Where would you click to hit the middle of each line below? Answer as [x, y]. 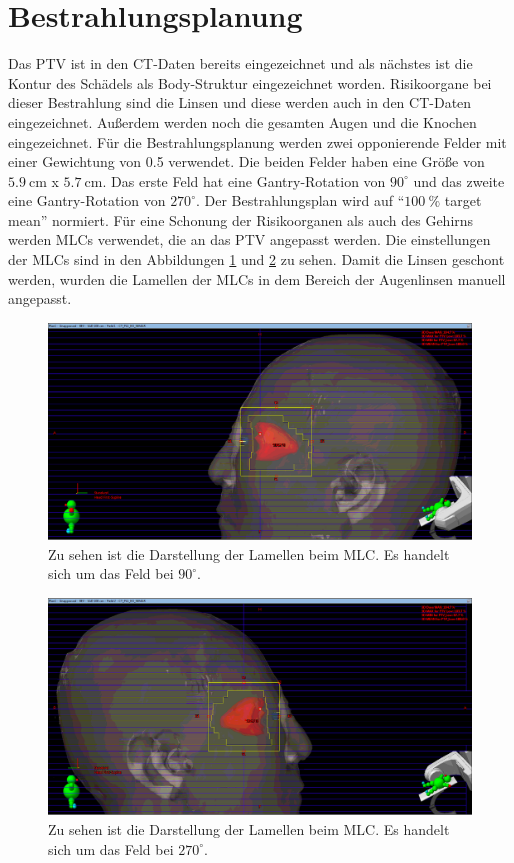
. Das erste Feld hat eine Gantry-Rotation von [244, 180]
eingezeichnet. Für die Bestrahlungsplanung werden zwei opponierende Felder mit [257, 141]
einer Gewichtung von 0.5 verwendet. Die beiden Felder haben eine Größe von [246, 161]
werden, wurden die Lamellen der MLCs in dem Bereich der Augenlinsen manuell [257, 278]
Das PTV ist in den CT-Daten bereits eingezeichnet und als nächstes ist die [240, 63]
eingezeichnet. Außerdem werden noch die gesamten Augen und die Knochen [242, 121]
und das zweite [459, 180]
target [463, 200]
